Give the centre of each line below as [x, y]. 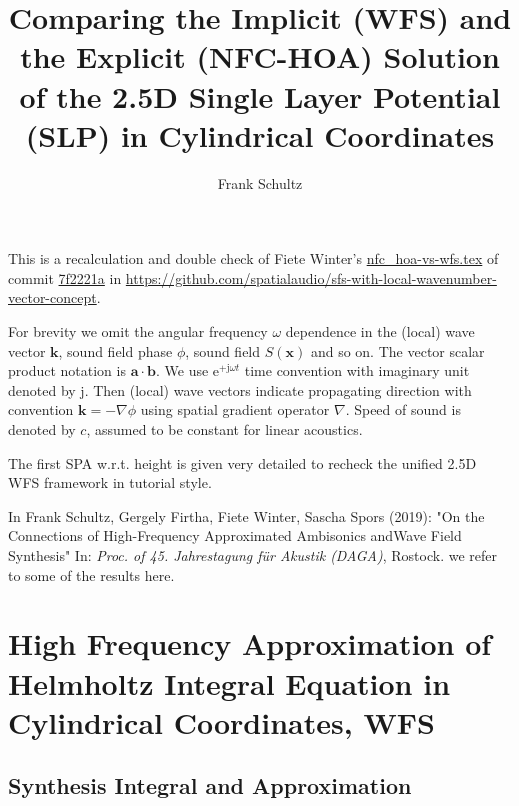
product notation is [67, 370]
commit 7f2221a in [65, 277]
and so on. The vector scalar [397, 350]
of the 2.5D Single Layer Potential [260, 95]
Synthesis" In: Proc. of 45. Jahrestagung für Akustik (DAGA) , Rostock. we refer [253, 555]
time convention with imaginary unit [357, 370]
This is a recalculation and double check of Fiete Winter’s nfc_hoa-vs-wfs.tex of [253, 258]
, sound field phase [115, 350]
